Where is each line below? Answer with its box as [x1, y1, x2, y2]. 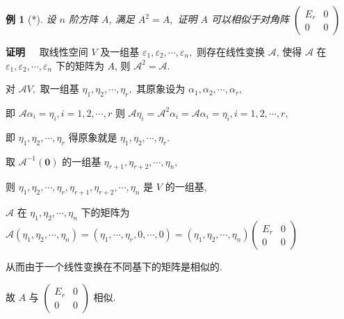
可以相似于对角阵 [211, 12, 289, 26]
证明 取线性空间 [6, 44, 88, 58]
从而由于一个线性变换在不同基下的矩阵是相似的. [6, 259, 222, 273]
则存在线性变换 [197, 44, 265, 58]
